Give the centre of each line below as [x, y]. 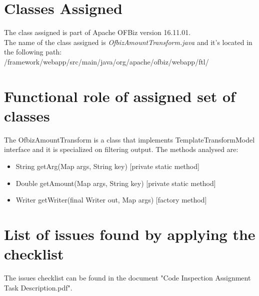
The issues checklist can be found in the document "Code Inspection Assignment [127, 278]
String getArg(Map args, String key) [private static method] [107, 166]
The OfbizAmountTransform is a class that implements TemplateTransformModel [129, 139]
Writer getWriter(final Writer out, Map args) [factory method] [111, 200]
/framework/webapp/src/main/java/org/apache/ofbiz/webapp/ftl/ [106, 61]
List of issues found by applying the [130, 234]
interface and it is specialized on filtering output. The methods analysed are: [121, 149]
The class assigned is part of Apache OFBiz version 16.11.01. [97, 32]
